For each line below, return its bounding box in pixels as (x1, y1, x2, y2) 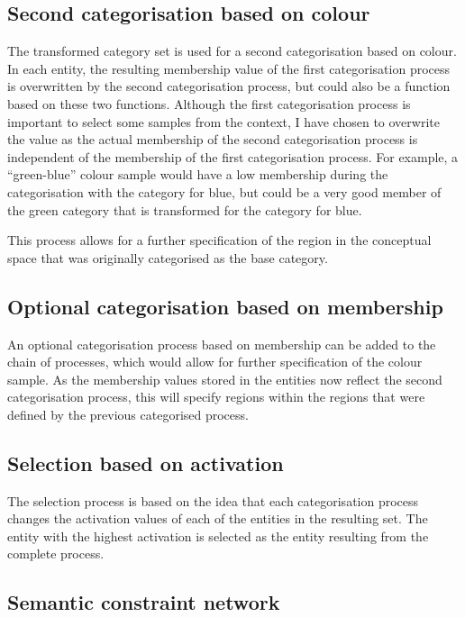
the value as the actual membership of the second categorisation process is (7, 130, 418, 149)
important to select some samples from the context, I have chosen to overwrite (7, 112, 440, 131)
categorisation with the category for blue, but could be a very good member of (7, 182, 442, 201)
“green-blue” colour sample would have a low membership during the (7, 165, 388, 184)
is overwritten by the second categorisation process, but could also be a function (7, 77, 451, 95)
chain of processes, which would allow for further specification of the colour (7, 352, 423, 371)
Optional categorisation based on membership (7, 292, 443, 320)
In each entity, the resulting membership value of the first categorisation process (7, 59, 451, 77)
